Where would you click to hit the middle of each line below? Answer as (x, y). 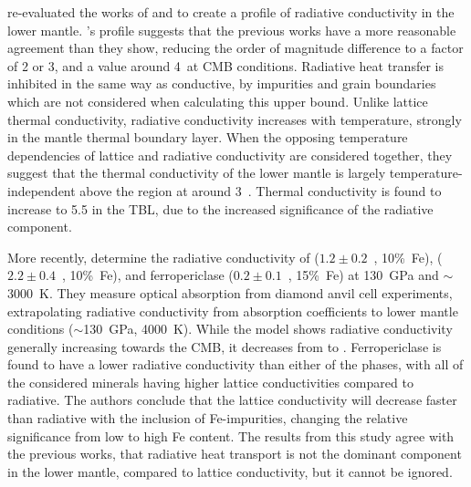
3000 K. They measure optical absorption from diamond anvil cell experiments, (230, 292)
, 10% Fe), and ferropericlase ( (147, 275)
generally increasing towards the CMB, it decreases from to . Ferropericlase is (225, 346)
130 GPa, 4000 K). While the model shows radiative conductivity (268, 329)
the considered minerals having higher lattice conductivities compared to (210, 382)
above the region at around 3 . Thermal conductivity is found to (261, 190)
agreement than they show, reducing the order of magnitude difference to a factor (235, 48)
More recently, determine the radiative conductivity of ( (163, 257)
